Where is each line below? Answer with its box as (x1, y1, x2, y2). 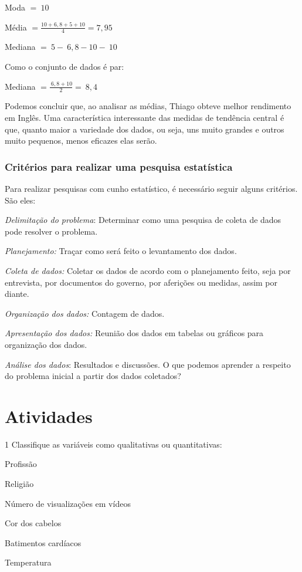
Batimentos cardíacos (5, 536, 82, 549)
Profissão (5, 458, 37, 470)
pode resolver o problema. (5, 225, 98, 237)
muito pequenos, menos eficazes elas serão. (5, 134, 157, 147)
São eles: (5, 194, 36, 206)
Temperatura (5, 556, 52, 568)
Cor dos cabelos (5, 517, 62, 529)
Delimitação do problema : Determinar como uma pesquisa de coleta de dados (5, 214, 281, 226)
